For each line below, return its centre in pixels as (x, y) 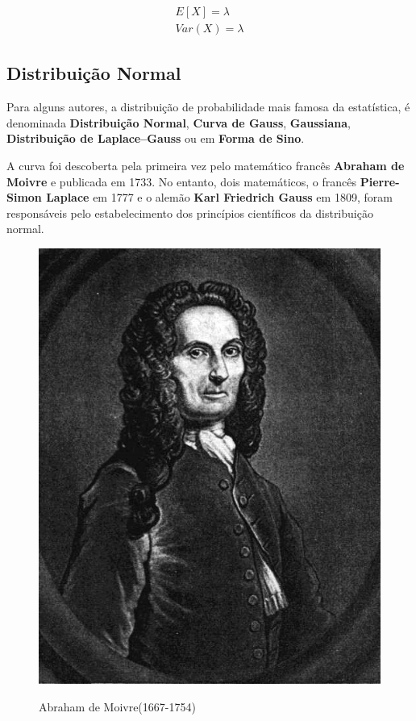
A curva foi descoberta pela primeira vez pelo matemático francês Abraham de (206, 166)
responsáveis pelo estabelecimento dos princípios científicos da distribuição (190, 213)
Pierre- (380, 181)
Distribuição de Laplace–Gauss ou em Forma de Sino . (156, 138)
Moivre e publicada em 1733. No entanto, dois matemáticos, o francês (181, 181)
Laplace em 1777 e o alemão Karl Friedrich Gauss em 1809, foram (219, 197)
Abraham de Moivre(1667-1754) (117, 706)
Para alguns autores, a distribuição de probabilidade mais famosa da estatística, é (208, 107)
